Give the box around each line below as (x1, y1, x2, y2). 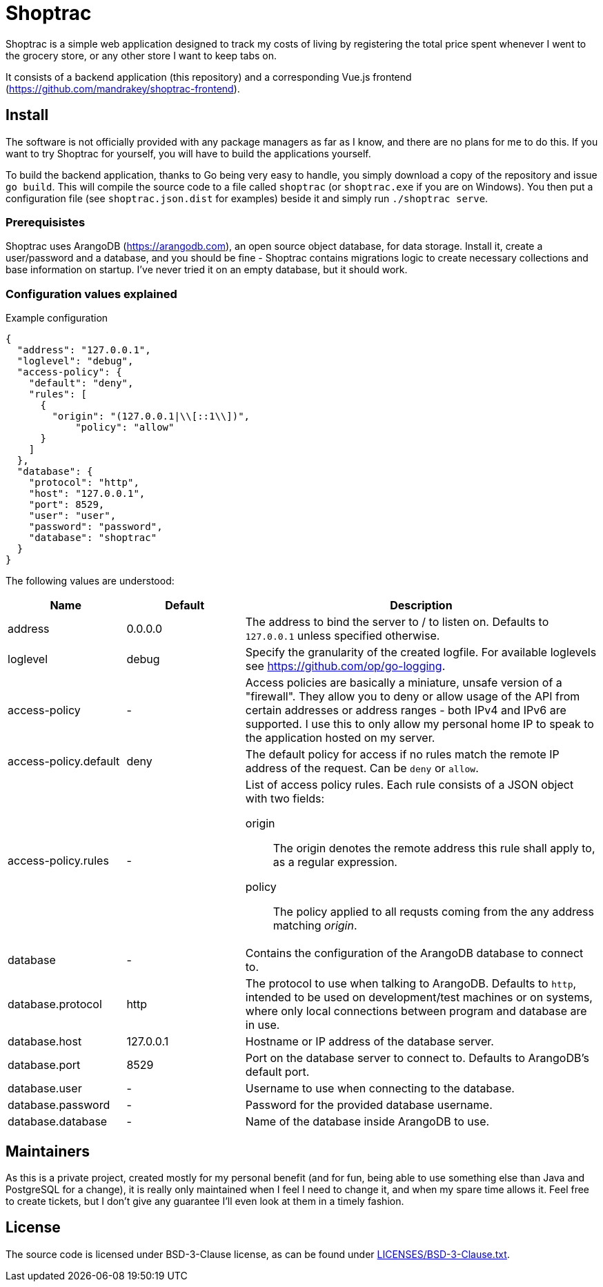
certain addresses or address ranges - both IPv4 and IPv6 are (245, 703, 566, 718)
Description (390, 598, 453, 613)
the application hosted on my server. (245, 731, 435, 745)
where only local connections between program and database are (245, 1004, 587, 1019)
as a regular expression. (273, 855, 397, 870)
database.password (8, 1098, 110, 1112)
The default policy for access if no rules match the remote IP (245, 747, 560, 762)
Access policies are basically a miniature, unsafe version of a (245, 676, 562, 690)
